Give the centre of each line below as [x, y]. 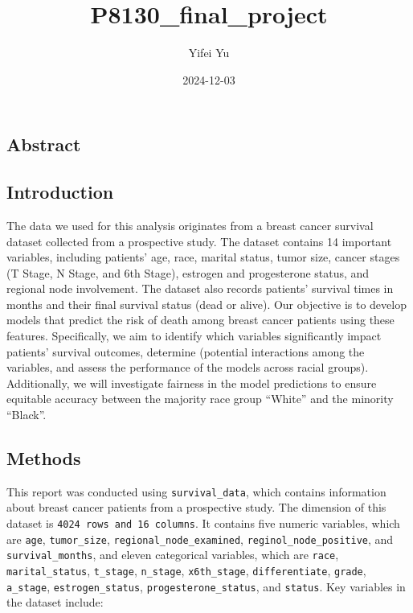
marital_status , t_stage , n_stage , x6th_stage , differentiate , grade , [186, 571]
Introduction [60, 192]
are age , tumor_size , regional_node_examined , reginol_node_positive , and [200, 539]
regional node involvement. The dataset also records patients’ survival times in [200, 288]
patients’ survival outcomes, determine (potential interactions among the [186, 351]
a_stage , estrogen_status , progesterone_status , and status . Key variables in [206, 586]
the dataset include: [55, 602]
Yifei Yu [209, 53]
